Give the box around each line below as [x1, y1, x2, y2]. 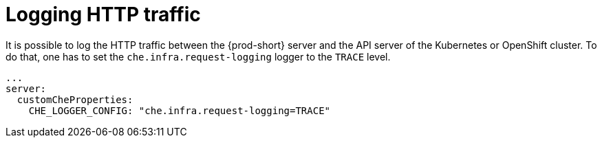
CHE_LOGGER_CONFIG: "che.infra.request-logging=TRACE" [28, 104, 331, 116]
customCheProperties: [17, 93, 133, 105]
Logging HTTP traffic [6, 3, 201, 26]
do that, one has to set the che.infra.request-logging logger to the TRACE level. [6, 50, 391, 63]
